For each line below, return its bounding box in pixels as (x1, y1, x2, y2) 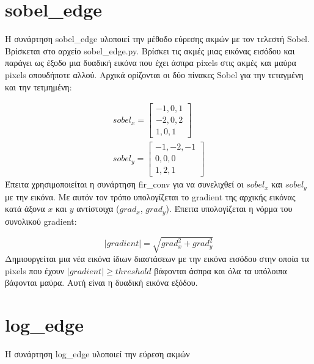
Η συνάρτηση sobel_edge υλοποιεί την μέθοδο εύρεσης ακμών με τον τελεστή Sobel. (5, 32, 310, 45)
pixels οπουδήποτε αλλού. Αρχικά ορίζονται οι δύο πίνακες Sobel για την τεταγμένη (5, 68, 304, 81)
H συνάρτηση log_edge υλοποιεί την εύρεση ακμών (5, 347, 190, 360)
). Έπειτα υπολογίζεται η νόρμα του (166, 202, 293, 215)
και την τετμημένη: (5, 80, 72, 93)
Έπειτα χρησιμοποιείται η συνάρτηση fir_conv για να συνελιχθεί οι (5, 178, 244, 191)
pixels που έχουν (5, 264, 65, 277)
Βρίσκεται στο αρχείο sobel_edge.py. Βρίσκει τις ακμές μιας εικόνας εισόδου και (5, 44, 295, 57)
